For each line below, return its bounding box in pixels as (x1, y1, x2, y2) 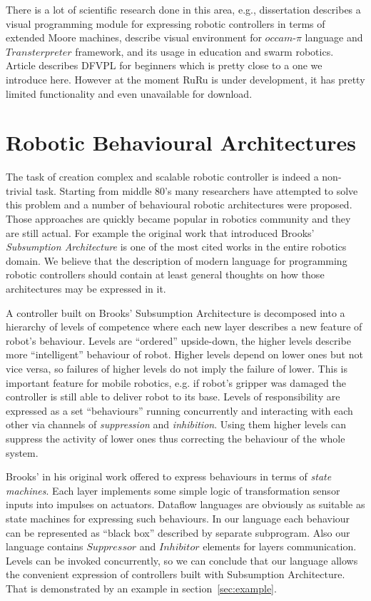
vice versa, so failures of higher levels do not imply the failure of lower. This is (6, 361, 347, 375)
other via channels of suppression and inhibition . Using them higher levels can (6, 417, 347, 432)
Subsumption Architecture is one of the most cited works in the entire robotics (6, 239, 347, 254)
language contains (6, 539, 83, 554)
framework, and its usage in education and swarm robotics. (75, 44, 334, 59)
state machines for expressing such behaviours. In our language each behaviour (6, 510, 350, 525)
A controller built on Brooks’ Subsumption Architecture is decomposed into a (6, 305, 345, 320)
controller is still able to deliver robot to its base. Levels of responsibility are (6, 389, 340, 404)
